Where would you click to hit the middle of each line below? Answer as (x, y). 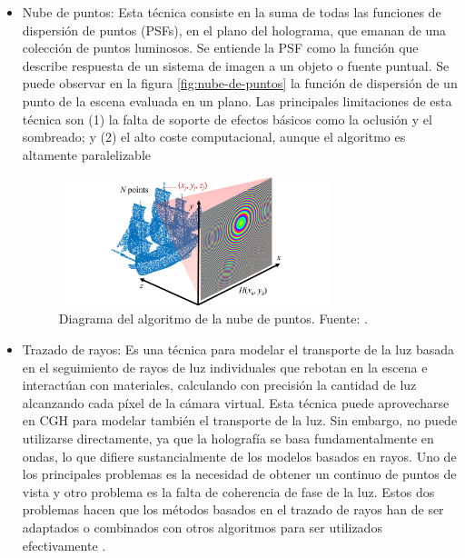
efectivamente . (64, 545)
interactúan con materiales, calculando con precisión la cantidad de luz (219, 385)
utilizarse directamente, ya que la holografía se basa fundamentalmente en (228, 438)
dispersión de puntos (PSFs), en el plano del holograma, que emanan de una (234, 30)
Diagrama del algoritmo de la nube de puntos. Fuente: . (213, 319)
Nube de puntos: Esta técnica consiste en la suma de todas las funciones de (232, 12)
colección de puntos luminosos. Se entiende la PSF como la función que (220, 48)
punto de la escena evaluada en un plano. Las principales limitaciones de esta (237, 100)
